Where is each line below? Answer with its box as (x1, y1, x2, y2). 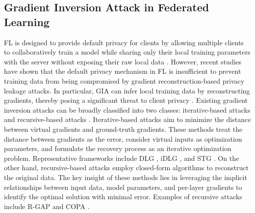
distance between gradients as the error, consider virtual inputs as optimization (4, 133, 242, 144)
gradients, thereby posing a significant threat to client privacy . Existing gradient (4, 95, 248, 105)
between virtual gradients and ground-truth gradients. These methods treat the (4, 123, 243, 134)
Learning (4, 14, 50, 29)
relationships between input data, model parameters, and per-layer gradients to (4, 182, 242, 192)
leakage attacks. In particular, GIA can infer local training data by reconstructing (4, 85, 250, 95)
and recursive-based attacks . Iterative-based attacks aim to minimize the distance (4, 114, 251, 124)
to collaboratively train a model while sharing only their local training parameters (4, 47, 251, 57)
